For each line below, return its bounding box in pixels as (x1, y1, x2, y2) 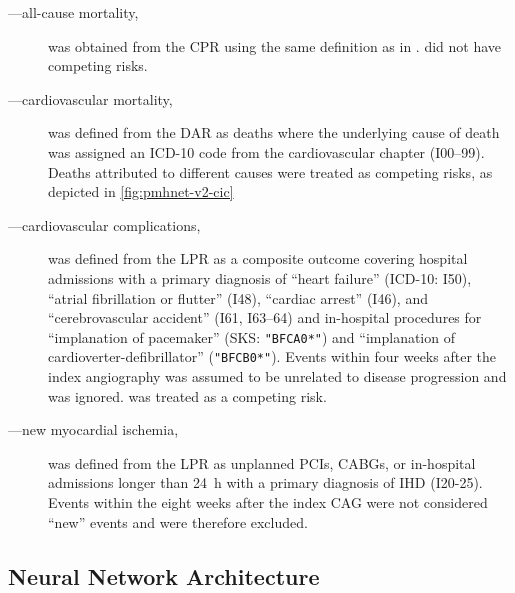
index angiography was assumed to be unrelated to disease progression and (48, 366, 507, 387)
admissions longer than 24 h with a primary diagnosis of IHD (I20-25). (48, 472, 483, 493)
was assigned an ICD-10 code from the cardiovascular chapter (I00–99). (48, 141, 485, 162)
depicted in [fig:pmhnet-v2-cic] (48, 181, 234, 202)
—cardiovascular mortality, (8, 88, 173, 109)
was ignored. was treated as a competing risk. (48, 385, 327, 406)
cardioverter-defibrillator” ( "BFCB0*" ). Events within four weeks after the (48, 346, 496, 367)
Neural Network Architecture (8, 560, 320, 591)
